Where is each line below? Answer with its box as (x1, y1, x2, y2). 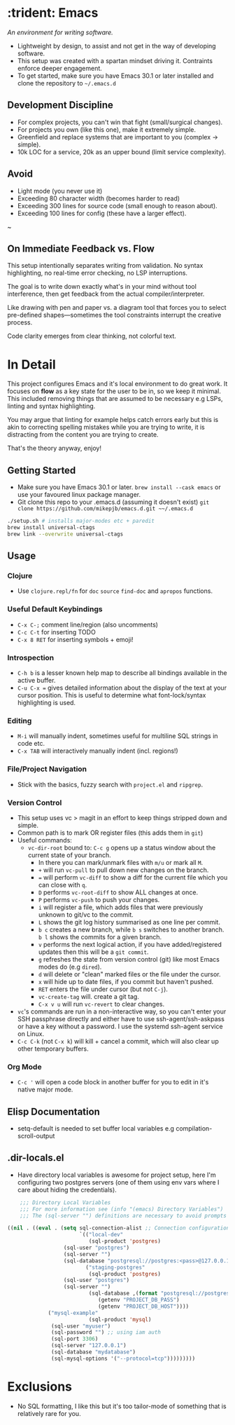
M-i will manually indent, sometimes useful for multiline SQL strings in (17, 732, 218, 740)
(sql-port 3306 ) (51, 1335, 99, 1343)
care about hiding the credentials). (17, 1185, 117, 1194)
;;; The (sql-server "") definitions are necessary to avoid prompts (20, 1212, 227, 1219)
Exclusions (7, 1379, 72, 1395)
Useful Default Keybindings (7, 604, 103, 614)
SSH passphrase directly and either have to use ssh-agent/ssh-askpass (17, 1014, 225, 1023)
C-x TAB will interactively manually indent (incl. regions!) (17, 746, 178, 755)
